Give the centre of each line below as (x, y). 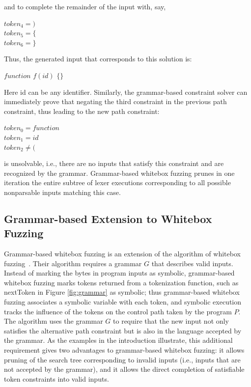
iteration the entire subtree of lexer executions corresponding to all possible (117, 182)
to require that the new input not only (171, 321)
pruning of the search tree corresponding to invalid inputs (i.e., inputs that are (122, 359)
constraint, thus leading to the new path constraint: (82, 111)
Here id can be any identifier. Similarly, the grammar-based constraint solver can (126, 92)
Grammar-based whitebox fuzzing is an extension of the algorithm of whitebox (122, 254)
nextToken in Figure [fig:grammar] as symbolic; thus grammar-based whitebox (122, 292)
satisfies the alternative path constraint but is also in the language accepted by (123, 330)
